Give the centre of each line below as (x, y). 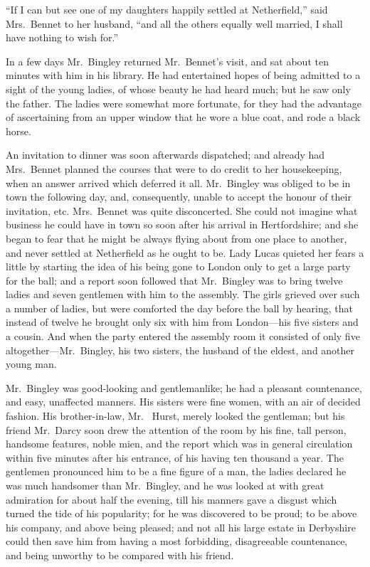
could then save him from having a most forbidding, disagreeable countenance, (177, 541)
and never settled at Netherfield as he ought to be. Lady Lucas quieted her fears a (185, 252)
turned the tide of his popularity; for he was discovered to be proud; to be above (181, 513)
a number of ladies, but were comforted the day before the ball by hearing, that (179, 308)
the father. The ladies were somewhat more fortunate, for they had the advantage (184, 103)
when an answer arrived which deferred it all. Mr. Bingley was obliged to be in (178, 182)
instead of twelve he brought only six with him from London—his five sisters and (182, 322)
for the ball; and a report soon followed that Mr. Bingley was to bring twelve (174, 280)
